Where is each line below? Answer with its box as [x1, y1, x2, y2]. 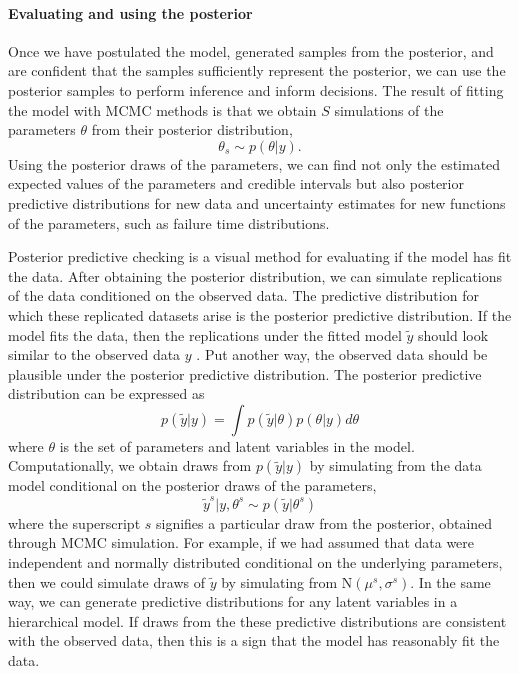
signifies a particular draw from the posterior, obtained [156, 512, 493, 533]
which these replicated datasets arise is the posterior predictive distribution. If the [8, 304, 512, 325]
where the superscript [8, 512, 141, 533]
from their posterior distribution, [91, 119, 293, 140]
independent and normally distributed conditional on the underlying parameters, [8, 551, 503, 572]
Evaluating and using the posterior [8, 2, 253, 23]
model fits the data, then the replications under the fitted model [8, 324, 402, 345]
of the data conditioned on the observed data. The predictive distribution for [8, 285, 479, 306]
